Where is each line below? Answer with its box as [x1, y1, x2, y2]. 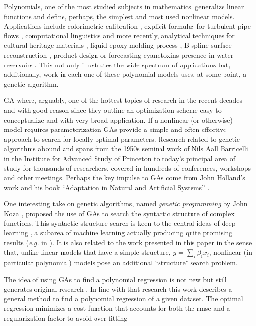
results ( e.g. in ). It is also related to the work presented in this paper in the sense [4, 237, 252, 247]
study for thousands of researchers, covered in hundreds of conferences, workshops [4, 163, 251, 173]
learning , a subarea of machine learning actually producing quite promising [4, 228, 233, 238]
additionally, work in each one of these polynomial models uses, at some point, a [4, 69, 247, 79]
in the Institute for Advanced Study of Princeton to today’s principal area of [4, 153, 235, 163]
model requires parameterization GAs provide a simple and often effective [4, 124, 226, 134]
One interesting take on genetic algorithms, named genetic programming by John [4, 198, 248, 209]
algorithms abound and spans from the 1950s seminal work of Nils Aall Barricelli [4, 143, 248, 154]
